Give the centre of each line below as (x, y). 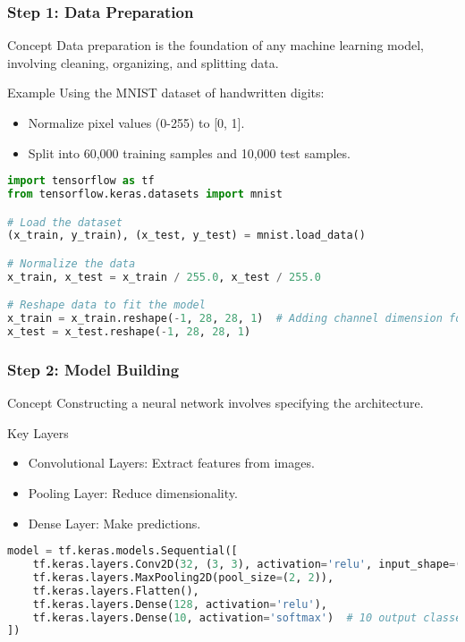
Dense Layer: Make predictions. (114, 523)
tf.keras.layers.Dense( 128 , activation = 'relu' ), (180, 604)
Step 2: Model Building (93, 369)
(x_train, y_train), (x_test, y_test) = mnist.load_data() (186, 236)
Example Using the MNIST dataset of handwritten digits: (166, 93)
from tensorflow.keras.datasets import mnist (145, 194)
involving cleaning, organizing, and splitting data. (143, 62)
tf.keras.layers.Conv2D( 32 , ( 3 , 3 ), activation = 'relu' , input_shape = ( (247, 565)
